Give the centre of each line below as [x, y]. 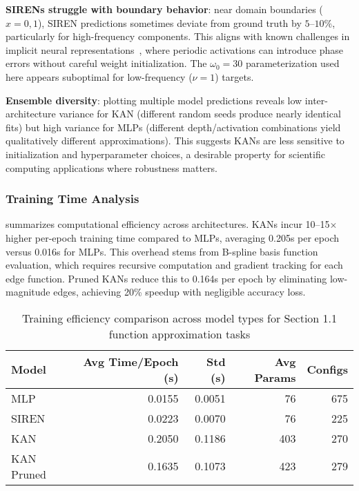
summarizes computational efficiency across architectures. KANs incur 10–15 [168, 224]
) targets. [234, 76]
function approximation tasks [179, 334]
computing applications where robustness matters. [111, 167]
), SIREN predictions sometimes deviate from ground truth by [169, 22]
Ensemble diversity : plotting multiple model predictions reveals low [154, 100]
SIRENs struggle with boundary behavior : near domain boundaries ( [164, 9]
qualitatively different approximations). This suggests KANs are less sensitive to [175, 141]
